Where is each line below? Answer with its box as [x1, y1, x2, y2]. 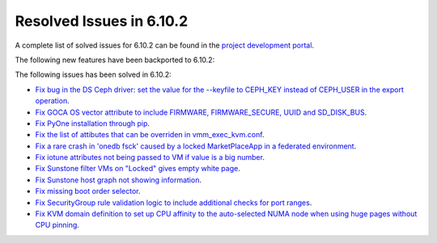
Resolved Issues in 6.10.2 [15, 12, 189, 30]
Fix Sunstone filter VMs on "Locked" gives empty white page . [35, 164, 240, 174]
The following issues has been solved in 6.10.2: [15, 69, 172, 80]
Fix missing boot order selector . [35, 186, 141, 196]
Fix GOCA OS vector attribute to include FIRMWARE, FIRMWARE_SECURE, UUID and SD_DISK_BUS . [35, 107, 367, 117]
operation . [35, 96, 70, 106]
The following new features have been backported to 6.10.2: [15, 55, 215, 65]
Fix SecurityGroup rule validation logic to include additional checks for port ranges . [35, 198, 312, 207]
